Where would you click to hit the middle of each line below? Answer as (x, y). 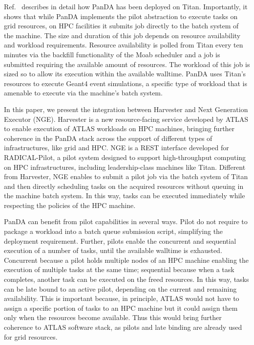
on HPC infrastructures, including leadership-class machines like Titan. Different (125, 167)
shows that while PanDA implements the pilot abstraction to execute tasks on (121, 16)
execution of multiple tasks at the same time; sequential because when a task (119, 269)
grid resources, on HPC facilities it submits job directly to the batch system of (121, 26)
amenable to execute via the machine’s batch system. (83, 93)
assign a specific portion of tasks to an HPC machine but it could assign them (121, 308)
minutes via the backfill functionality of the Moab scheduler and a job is (112, 54)
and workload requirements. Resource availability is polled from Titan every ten (124, 45)
